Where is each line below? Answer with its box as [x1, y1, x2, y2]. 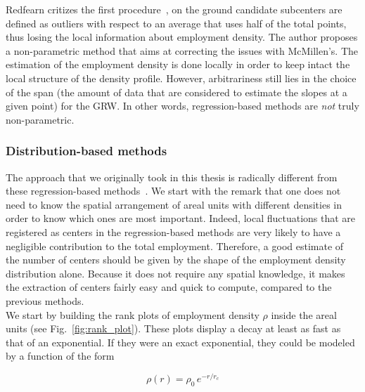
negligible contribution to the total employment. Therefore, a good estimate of [6, 238, 344, 253]
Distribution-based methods [6, 142, 167, 159]
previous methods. [6, 293, 84, 308]
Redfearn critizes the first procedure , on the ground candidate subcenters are [6, 2, 342, 16]
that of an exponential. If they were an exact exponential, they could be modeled [6, 334, 355, 349]
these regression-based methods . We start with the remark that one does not [6, 183, 341, 198]
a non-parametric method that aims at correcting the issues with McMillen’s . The [6, 43, 359, 58]
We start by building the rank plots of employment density [6, 307, 260, 322]
